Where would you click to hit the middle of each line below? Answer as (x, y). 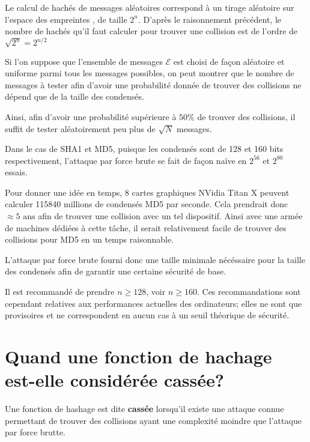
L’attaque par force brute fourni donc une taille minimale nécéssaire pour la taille (155, 259)
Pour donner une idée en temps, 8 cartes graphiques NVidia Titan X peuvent (147, 192)
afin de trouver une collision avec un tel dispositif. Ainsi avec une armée (170, 216)
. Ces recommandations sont (249, 292)
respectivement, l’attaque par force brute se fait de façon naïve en (126, 160)
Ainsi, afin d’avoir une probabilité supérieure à (91, 116)
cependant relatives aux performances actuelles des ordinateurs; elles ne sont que (153, 303)
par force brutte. (35, 432)
